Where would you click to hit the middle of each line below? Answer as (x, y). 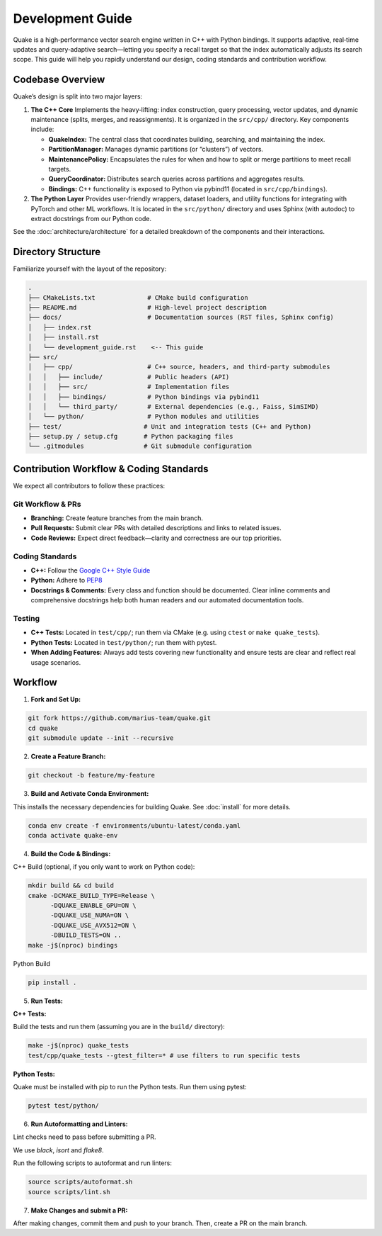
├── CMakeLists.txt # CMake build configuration (138, 297)
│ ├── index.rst (60, 327)
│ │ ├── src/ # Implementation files (129, 387)
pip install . (52, 982)
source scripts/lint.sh (69, 1192)
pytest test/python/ (63, 1106)
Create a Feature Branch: (68, 757)
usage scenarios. (56, 662)
